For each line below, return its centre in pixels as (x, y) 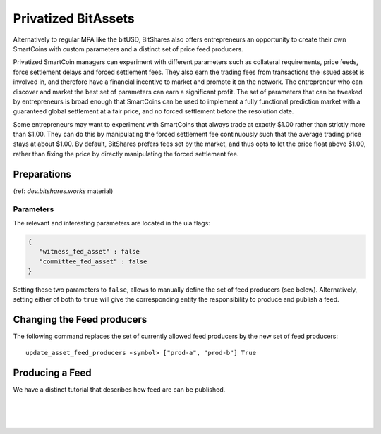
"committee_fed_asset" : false (93, 261)
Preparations (42, 174)
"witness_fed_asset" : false (90, 252)
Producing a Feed (52, 372)
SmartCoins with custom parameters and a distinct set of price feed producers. (128, 49)
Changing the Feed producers (80, 320)
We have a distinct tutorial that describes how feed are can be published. (119, 389)
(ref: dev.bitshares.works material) (63, 191)
